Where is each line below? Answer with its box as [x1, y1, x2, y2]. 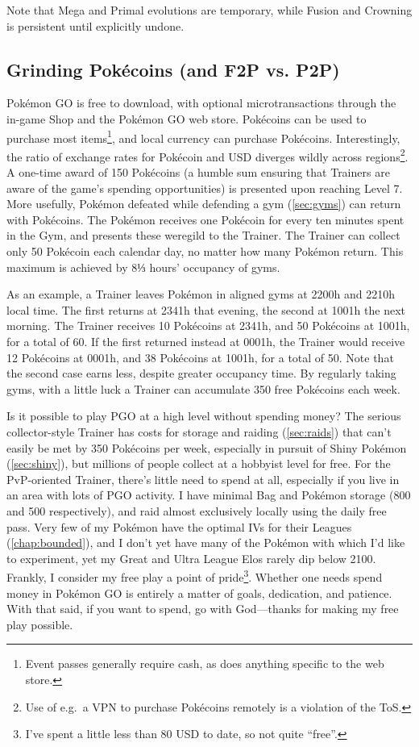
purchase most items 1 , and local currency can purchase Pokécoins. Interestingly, [6, 127, 400, 146]
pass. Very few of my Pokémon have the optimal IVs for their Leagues [6, 518, 352, 535]
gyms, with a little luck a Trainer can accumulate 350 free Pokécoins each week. [6, 380, 400, 397]
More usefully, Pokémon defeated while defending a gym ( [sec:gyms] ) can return [6, 195, 401, 212]
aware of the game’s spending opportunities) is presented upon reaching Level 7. [6, 179, 403, 196]
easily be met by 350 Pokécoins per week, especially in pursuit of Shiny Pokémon [6, 439, 407, 456]
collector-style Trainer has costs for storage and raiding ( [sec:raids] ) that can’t [6, 423, 392, 440]
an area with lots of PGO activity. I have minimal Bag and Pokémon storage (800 [6, 486, 411, 503]
